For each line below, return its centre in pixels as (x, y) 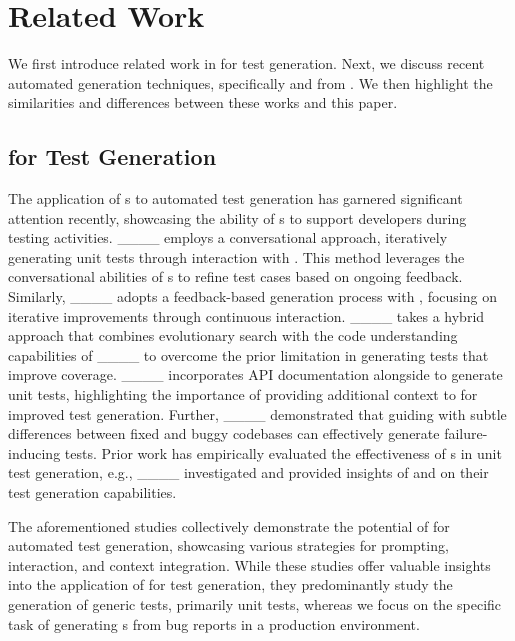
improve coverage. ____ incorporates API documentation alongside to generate (255, 374)
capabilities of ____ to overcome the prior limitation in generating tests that (248, 354)
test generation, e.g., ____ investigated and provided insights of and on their (248, 472)
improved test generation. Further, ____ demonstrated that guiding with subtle (257, 413)
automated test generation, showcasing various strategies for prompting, (228, 545)
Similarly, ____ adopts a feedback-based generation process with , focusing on (252, 296)
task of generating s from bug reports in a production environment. (214, 623)
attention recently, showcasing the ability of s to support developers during (237, 217)
